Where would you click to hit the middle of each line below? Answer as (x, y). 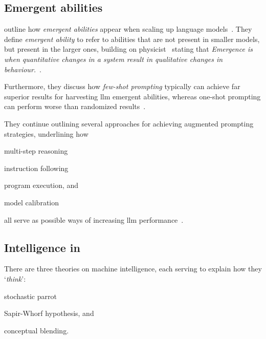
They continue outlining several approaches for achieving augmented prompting (129, 123)
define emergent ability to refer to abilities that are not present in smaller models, (132, 39)
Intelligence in (42, 247)
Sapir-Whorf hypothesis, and (49, 313)
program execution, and (41, 185)
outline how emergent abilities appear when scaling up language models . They (128, 29)
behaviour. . (23, 69)
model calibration (32, 202)
